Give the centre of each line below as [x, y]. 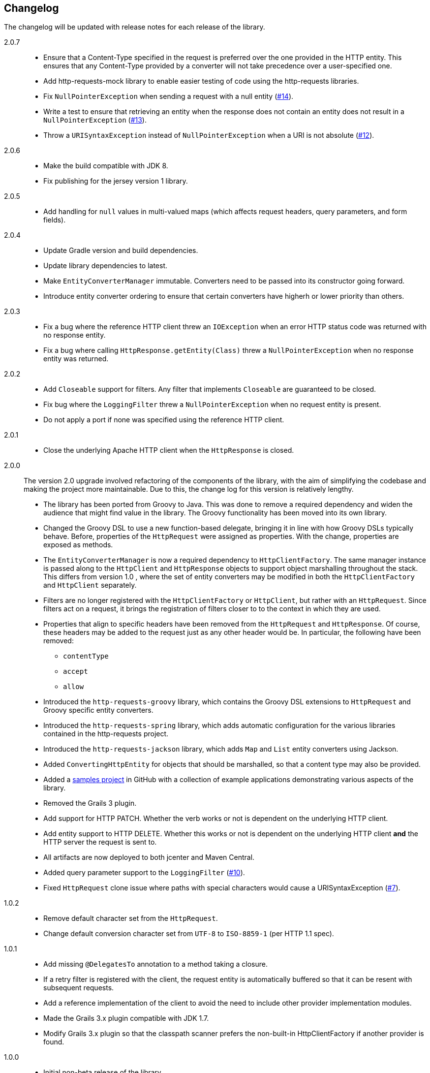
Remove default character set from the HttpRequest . [131, 918]
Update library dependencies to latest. [106, 266]
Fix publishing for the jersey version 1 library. [116, 181]
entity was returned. [76, 359]
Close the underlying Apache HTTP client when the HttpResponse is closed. [169, 450]
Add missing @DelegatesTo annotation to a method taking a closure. [155, 964]
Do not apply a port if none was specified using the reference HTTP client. [164, 420]
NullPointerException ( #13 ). [95, 120]
